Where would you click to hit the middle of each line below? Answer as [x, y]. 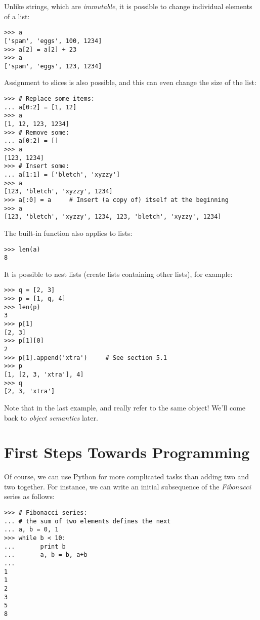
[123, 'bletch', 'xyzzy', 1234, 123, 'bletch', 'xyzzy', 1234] [113, 217]
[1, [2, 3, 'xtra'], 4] [44, 374]
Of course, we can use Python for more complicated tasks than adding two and [126, 477]
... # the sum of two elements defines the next [88, 521]
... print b [35, 546]
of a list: [17, 16]
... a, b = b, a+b [46, 555]
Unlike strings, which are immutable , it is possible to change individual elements [128, 6]
